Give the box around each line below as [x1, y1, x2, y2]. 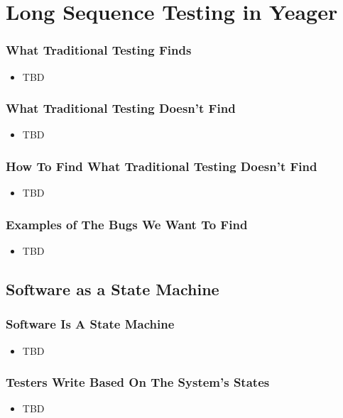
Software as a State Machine [6, 278, 219, 300]
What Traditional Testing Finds [6, 41, 192, 59]
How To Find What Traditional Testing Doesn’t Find [6, 157, 317, 175]
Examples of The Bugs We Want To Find [6, 215, 248, 233]
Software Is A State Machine [6, 315, 175, 333]
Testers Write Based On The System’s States [6, 373, 270, 391]
